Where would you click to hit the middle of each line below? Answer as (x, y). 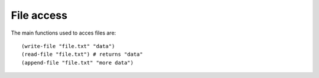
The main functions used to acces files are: (64, 33)
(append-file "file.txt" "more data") (78, 62)
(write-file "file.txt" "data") (68, 46)
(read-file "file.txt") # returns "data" (82, 55)
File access (39, 15)
